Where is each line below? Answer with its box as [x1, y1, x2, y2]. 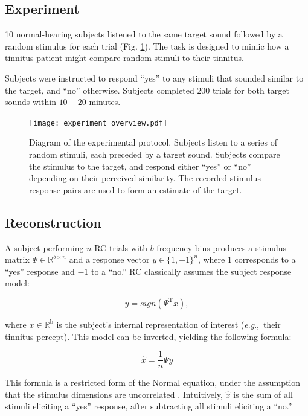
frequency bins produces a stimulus [156, 241, 287, 254]
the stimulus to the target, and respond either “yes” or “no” [29, 159, 251, 172]
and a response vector [69, 253, 150, 266]
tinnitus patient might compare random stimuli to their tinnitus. [5, 51, 244, 64]
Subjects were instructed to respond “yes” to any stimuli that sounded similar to [5, 71, 304, 84]
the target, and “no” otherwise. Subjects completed [5, 83, 194, 96]
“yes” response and [5, 264, 75, 277]
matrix [5, 253, 30, 266]
